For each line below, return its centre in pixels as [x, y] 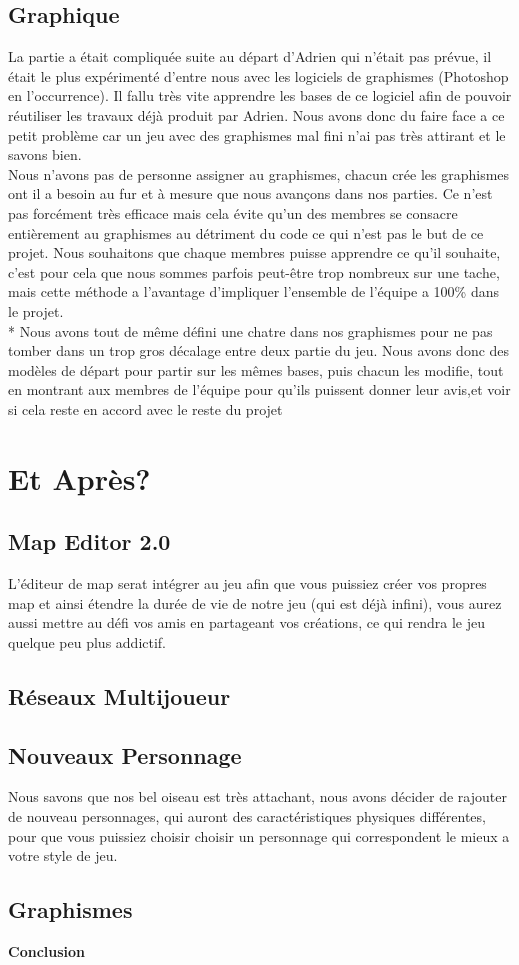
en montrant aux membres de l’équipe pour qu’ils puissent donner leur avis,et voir [259, 389]
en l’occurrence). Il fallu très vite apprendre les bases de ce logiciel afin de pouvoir [260, 95]
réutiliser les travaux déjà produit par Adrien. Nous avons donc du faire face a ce [256, 114]
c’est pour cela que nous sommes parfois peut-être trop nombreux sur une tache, [254, 271]
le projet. [36, 310]
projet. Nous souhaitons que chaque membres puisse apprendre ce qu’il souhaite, [254, 252]
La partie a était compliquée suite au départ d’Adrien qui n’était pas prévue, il [250, 56]
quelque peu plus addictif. [87, 641]
